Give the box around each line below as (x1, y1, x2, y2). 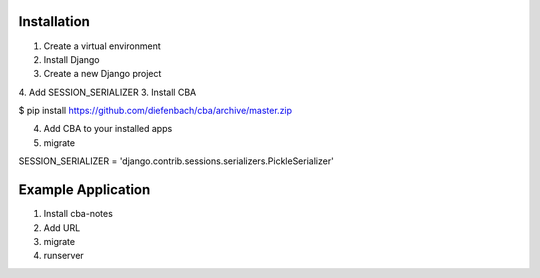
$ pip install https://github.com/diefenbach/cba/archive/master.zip (18, 105, 293, 117)
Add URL (43, 221, 81, 234)
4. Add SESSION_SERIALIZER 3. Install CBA (18, 86, 197, 98)
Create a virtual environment (43, 40, 162, 52)
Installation (18, 13, 90, 30)
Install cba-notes (43, 208, 114, 220)
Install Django (43, 53, 100, 65)
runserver (43, 250, 84, 262)
